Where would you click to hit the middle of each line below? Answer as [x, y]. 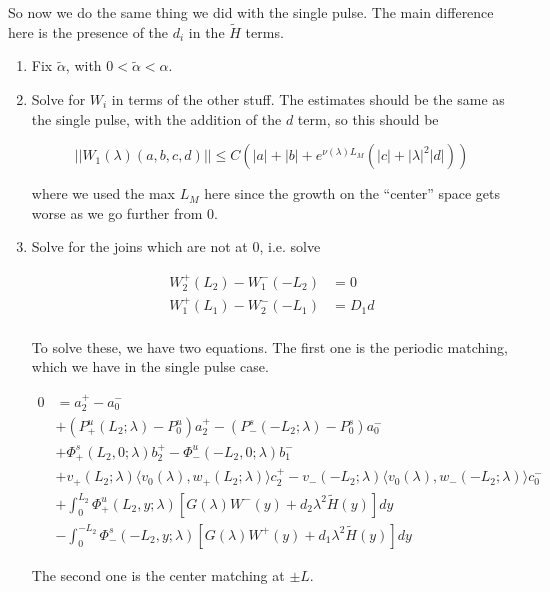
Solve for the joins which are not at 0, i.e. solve [176, 246]
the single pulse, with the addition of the [156, 118]
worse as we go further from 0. [124, 212]
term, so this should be [368, 118]
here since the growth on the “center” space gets [352, 193]
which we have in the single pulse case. [150, 366]
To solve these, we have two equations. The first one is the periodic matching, [269, 346]
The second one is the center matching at [158, 574]
